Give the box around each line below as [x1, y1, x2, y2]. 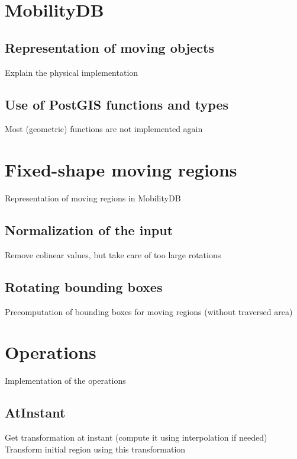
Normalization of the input [5, 221, 173, 239]
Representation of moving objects [5, 38, 214, 56]
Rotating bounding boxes [5, 277, 163, 296]
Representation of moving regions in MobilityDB [5, 192, 181, 204]
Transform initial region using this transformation [5, 442, 186, 455]
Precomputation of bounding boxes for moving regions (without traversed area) [5, 305, 293, 317]
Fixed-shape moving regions [5, 158, 237, 182]
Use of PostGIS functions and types [5, 95, 229, 113]
